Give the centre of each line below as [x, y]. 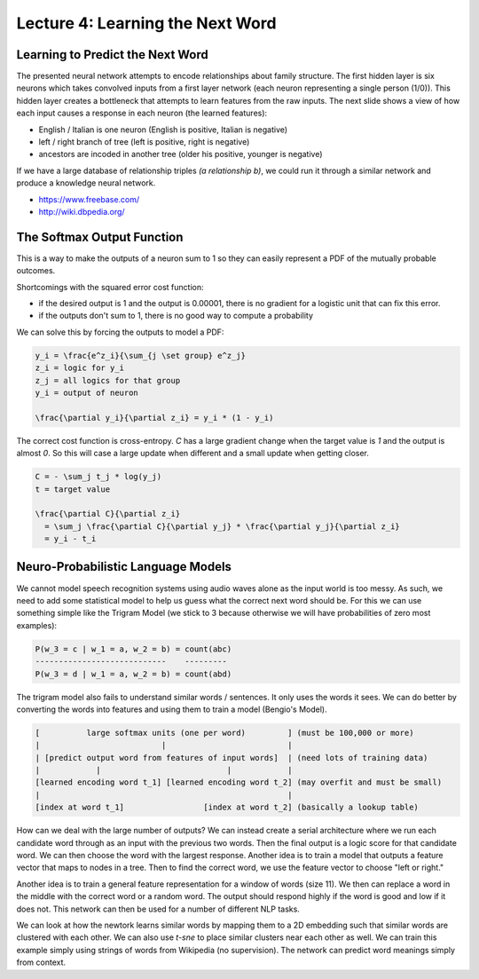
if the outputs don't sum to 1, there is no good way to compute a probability [176, 316]
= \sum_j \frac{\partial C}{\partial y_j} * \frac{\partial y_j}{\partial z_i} [223, 526]
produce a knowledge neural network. [86, 183]
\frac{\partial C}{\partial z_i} [108, 514]
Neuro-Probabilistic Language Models [124, 567]
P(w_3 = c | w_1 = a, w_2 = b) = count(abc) [133, 649]
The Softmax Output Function [100, 237]
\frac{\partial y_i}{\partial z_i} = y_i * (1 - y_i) [154, 418]
